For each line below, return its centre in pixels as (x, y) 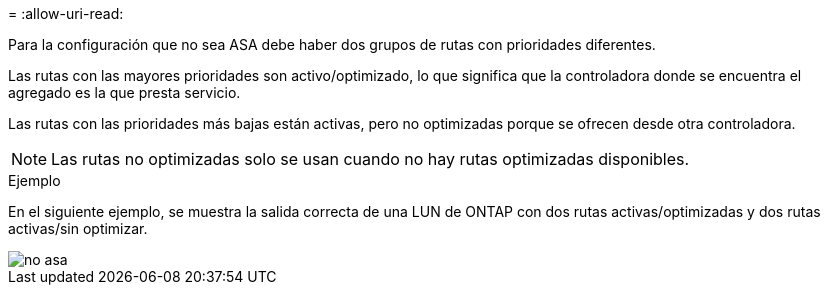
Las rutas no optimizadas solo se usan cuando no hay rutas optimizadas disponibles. (370, 159)
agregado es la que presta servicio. (124, 92)
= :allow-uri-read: (66, 13)
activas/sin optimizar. (78, 228)
